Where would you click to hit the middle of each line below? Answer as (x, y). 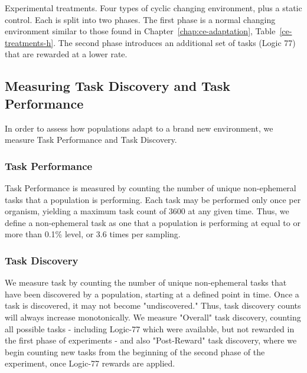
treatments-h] (29, 42)
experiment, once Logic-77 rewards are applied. (90, 363)
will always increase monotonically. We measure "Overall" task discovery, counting (153, 317)
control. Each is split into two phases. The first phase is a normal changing (140, 19)
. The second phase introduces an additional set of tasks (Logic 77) (174, 42)
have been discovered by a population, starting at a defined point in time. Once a (152, 294)
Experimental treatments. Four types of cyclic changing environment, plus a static (153, 8)
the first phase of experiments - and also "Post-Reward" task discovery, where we (151, 340)
